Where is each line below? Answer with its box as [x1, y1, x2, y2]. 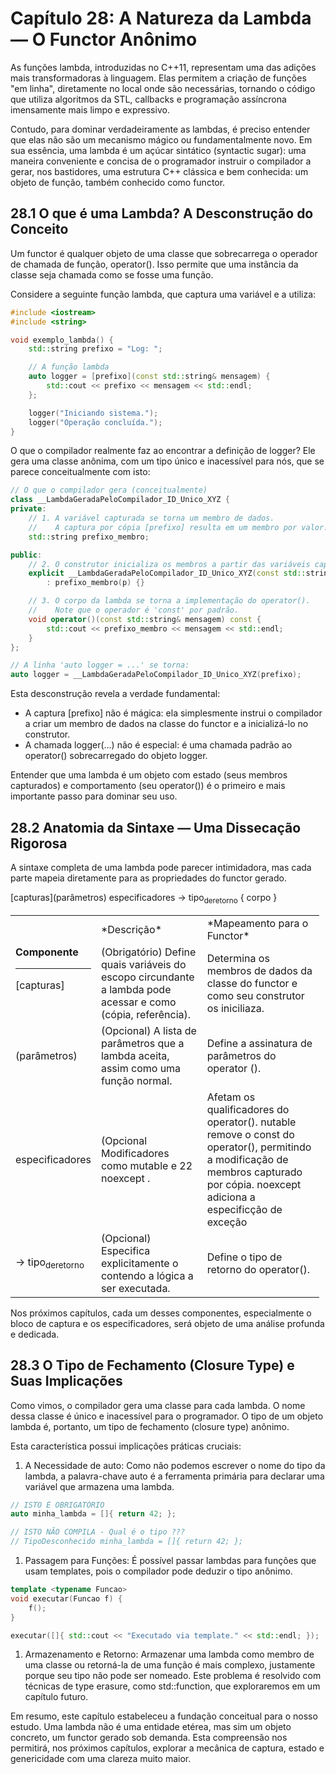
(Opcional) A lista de [100, 1023, 197, 1037]
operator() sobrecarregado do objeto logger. [24, 750, 208, 762]
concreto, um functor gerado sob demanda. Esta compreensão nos [10, 1732, 288, 1744]
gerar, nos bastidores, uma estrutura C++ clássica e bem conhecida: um [10, 165, 309, 177]
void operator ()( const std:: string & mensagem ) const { [28, 614, 262, 624]
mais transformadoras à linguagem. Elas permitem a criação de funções [10, 72, 307, 84]
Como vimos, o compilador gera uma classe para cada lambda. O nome [10, 1399, 306, 1411]
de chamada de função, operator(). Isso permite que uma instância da [10, 258, 299, 270]
